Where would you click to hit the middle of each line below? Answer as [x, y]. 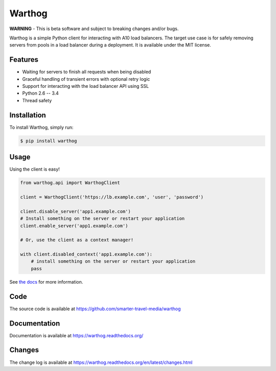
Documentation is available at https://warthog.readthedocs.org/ [76, 335]
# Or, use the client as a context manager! [77, 240]
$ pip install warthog [49, 141]
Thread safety [37, 100]
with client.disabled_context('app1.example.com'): [86, 254]
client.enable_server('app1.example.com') [74, 226]
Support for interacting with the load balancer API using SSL [86, 86]
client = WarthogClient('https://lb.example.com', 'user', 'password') [112, 197]
